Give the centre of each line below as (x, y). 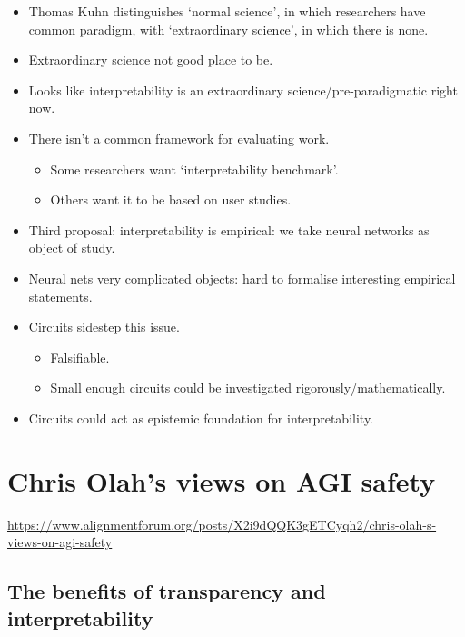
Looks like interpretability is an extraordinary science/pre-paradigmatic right (243, 90)
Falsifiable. (80, 357)
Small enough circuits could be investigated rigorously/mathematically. (248, 388)
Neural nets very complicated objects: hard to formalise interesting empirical (242, 278)
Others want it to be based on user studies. (171, 199)
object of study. (72, 248)
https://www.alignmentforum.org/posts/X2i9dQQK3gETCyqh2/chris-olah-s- (222, 524)
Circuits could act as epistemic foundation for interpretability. (201, 418)
